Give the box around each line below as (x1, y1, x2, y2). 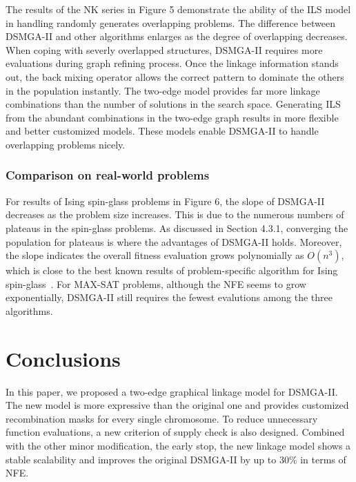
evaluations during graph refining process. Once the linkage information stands (6, 56, 339, 70)
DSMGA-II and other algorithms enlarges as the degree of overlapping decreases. (6, 29, 348, 44)
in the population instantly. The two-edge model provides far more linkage (6, 83, 320, 97)
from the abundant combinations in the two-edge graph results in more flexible (6, 110, 339, 124)
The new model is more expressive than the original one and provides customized (6, 398, 349, 412)
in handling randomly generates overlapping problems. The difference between (6, 15, 335, 30)
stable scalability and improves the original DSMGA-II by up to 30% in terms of (6, 452, 346, 466)
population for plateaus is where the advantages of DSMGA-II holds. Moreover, (6, 234, 342, 249)
